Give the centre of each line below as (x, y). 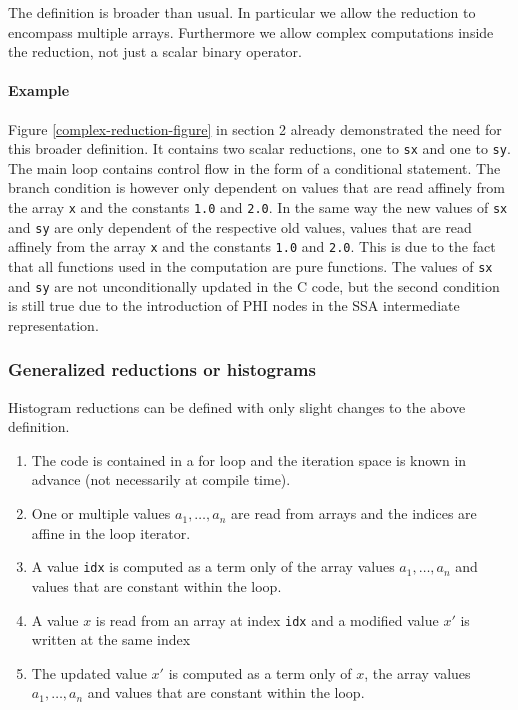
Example (39, 90)
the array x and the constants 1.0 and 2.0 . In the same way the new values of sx (258, 207)
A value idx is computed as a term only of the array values (213, 566)
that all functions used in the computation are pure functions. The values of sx (250, 265)
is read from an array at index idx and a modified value (267, 619)
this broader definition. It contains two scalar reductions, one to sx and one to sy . (259, 148)
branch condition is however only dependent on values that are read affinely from (256, 187)
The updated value (89, 672)
